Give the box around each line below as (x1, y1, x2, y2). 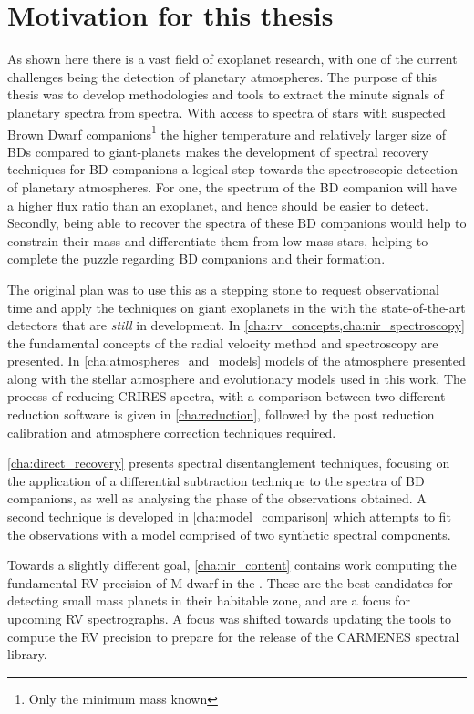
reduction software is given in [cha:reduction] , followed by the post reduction (7, 405, 435, 424)
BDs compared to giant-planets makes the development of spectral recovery (7, 141, 429, 160)
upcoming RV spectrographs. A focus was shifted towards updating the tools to (7, 609, 451, 627)
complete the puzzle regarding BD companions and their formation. (7, 249, 386, 268)
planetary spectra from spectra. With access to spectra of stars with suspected (7, 102, 446, 121)
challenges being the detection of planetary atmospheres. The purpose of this (7, 67, 438, 86)
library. (7, 645, 47, 664)
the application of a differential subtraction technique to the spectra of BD (7, 471, 425, 490)
